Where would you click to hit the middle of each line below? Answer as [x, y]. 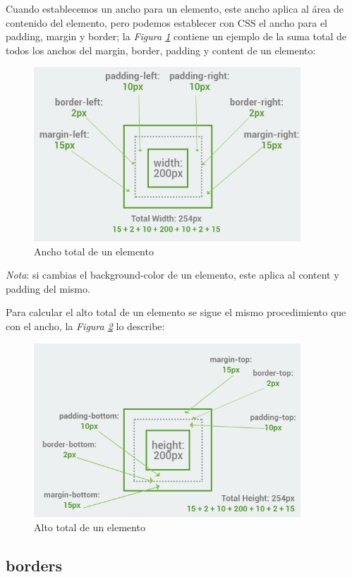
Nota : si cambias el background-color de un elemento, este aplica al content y [172, 275]
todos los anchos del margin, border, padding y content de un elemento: [161, 50]
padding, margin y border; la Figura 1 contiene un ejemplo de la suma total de [176, 36]
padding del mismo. [48, 288]
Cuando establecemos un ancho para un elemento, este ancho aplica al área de [175, 8]
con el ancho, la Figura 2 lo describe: [85, 326]
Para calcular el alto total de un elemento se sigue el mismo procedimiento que [176, 312]
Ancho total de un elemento [94, 251]
